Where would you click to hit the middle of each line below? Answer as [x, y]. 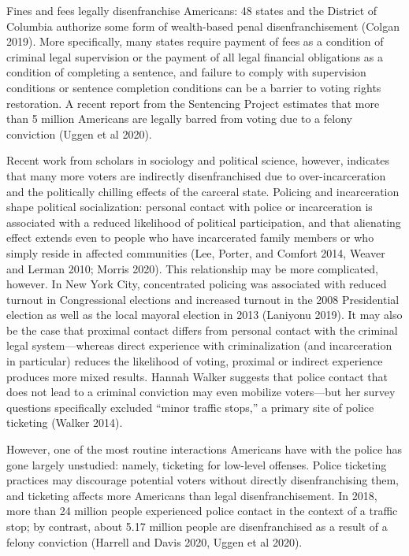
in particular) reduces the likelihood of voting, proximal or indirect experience [195, 361]
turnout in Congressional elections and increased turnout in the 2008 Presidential [203, 299]
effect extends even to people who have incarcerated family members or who [190, 237]
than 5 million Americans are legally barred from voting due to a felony [179, 119]
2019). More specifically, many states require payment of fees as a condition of [195, 41]
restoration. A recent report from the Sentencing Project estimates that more [193, 103]
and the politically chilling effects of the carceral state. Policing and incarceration [203, 191]
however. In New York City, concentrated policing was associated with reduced [197, 284]
